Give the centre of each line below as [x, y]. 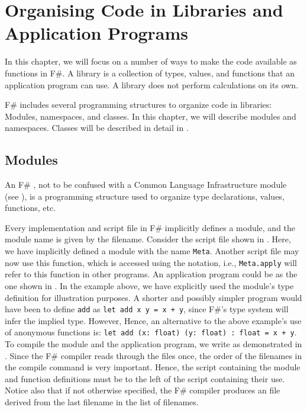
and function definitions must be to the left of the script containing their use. [145, 378]
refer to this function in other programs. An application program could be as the [151, 274]
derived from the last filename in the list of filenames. [102, 402]
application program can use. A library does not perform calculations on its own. [152, 84]
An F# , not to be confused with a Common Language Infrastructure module [146, 185]
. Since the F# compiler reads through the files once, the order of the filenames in [153, 355]
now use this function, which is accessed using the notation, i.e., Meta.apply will [151, 262]
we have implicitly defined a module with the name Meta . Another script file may [152, 251]
